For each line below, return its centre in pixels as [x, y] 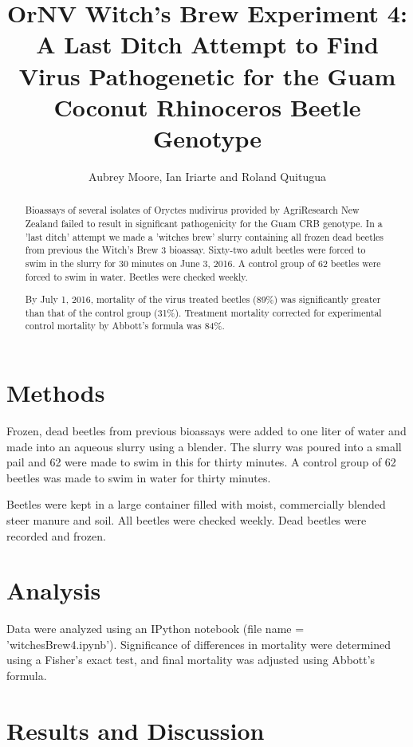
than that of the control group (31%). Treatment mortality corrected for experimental [203, 312]
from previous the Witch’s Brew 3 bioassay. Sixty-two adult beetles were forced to [195, 250]
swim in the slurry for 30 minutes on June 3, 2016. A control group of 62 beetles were [203, 263]
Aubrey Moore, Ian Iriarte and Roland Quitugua [207, 176]
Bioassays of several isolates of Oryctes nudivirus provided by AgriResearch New [192, 210]
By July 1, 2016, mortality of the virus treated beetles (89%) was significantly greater [203, 299]
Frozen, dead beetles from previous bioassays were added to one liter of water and [206, 431]
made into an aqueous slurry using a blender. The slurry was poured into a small [204, 446]
